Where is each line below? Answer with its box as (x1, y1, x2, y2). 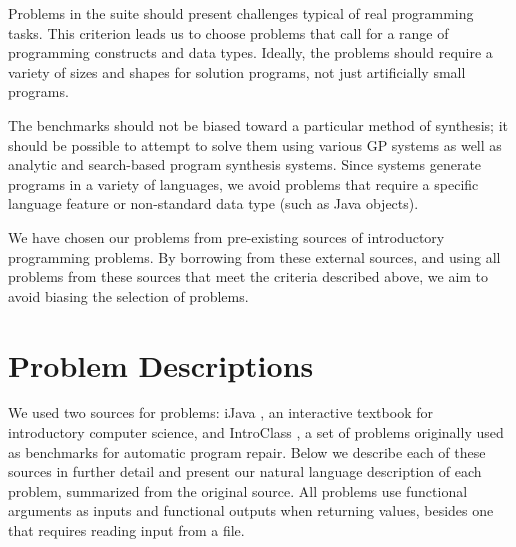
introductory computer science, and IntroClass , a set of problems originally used (8, 422, 504, 443)
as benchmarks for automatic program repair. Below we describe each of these (8, 441, 486, 462)
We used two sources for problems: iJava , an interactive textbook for (8, 402, 433, 423)
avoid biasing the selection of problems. (8, 285, 249, 306)
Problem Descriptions (8, 344, 314, 385)
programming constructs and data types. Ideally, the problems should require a (8, 42, 493, 63)
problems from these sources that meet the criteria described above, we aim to (8, 266, 489, 287)
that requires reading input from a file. (8, 520, 245, 540)
